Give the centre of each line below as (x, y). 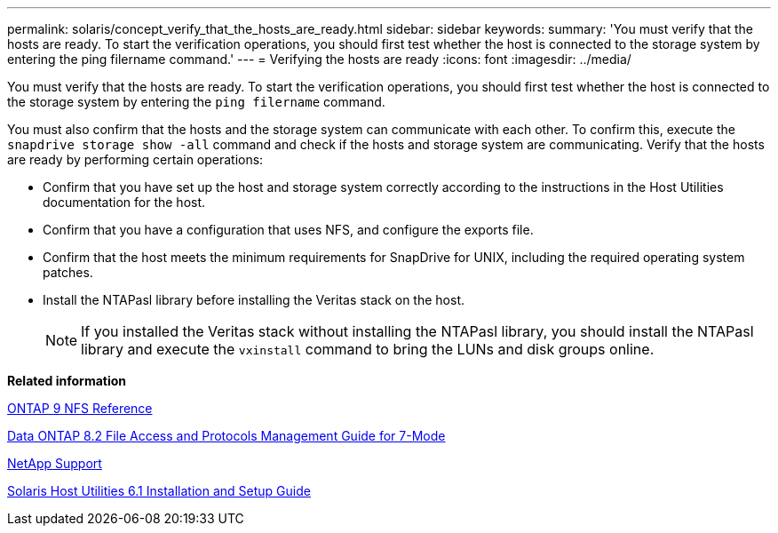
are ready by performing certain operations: (135, 159)
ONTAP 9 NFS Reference (80, 408)
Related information (67, 381)
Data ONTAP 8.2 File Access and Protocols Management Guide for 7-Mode (226, 436)
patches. (68, 272)
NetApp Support (55, 463)
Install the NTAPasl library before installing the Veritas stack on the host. (254, 300)
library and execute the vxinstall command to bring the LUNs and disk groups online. (368, 349)
